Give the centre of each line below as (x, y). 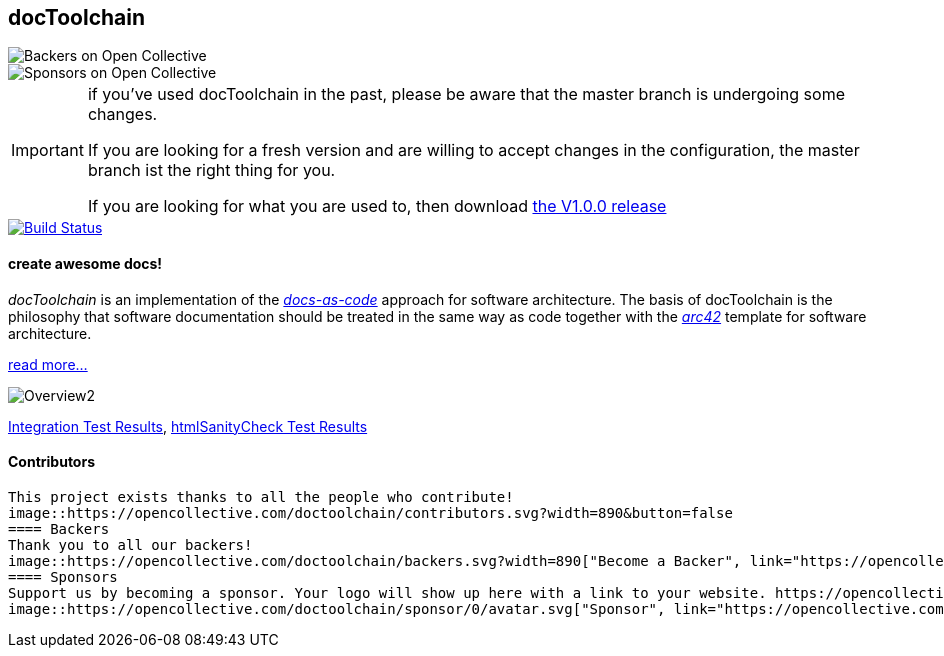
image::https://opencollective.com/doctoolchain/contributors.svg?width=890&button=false (370, 512)
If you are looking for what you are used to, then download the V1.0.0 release (377, 206)
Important (47, 150)
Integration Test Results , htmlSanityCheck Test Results (188, 426)
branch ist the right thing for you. (211, 170)
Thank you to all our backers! (130, 544)
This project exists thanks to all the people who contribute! (261, 496)
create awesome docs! (85, 264)
